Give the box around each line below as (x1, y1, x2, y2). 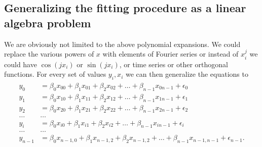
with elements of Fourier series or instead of (102, 48, 239, 59)
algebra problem (4, 15, 91, 30)
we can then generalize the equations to (125, 69, 248, 79)
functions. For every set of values (4, 69, 106, 79)
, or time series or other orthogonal (119, 59, 228, 69)
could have (4, 59, 37, 69)
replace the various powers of (4, 48, 94, 59)
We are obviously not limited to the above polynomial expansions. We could (4, 38, 241, 49)
